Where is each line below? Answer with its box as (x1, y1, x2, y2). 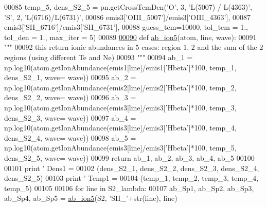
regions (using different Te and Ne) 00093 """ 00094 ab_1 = (4, 51, 193, 62)
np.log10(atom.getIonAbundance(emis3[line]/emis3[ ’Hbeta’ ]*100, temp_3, (4, 102, 237, 112)
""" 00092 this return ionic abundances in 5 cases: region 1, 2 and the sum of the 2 (4, 42, 263, 52)
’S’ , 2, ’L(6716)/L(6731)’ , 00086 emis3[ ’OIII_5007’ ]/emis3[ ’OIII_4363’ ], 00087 (4, 11, 251, 22)
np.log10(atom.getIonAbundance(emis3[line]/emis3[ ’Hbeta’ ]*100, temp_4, (4, 122, 237, 133)
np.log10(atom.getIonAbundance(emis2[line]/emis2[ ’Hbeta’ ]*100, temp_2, (4, 82, 237, 92)
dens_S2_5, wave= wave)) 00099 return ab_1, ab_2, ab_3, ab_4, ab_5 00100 (4, 152, 255, 163)
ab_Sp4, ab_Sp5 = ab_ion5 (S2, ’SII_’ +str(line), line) (4, 193, 177, 203)
